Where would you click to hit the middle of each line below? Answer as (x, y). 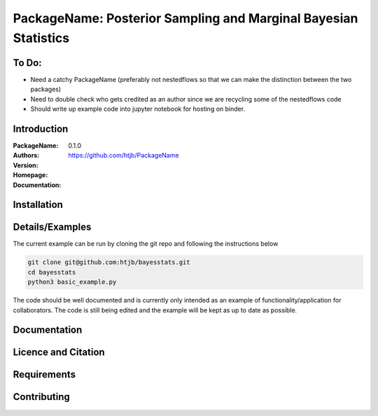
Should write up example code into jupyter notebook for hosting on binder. (138, 109)
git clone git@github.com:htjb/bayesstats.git (109, 262)
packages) (46, 89)
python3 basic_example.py (72, 282)
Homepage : (30, 175)
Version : (26, 165)
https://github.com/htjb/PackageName (124, 155)
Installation (38, 205)
